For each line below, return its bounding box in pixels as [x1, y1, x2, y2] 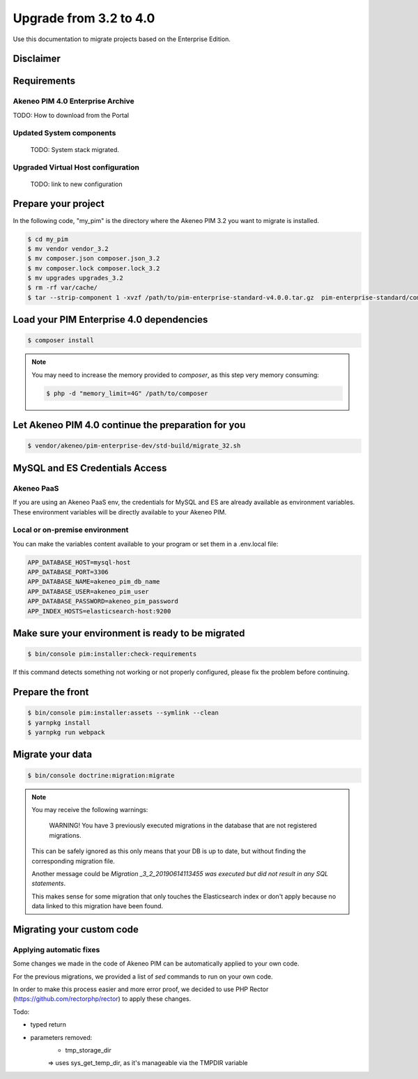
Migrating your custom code [13, 924, 139, 935]
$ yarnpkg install [27, 719, 91, 726]
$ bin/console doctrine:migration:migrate [27, 771, 175, 779]
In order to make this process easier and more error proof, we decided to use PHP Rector [13, 985, 269, 993]
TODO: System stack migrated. [30, 145, 120, 153]
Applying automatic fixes [13, 944, 100, 954]
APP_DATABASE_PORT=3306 [27, 568, 109, 576]
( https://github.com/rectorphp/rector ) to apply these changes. [13, 995, 192, 1003]
